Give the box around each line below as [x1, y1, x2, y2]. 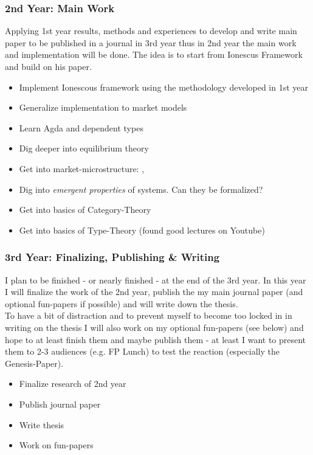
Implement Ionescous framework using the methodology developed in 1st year [19, 80, 309, 93]
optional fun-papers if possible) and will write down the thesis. [5, 297, 238, 310]
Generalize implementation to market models [19, 101, 187, 114]
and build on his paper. [5, 60, 92, 72]
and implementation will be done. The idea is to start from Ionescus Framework [5, 48, 303, 61]
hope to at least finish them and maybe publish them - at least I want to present [5, 333, 306, 346]
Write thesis [19, 418, 64, 431]
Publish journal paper [19, 397, 101, 410]
